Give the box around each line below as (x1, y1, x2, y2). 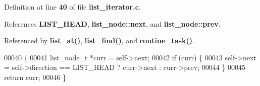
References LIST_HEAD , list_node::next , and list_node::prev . (4, 18, 221, 29)
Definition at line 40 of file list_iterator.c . (4, 2, 141, 12)
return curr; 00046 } (4, 71, 67, 82)
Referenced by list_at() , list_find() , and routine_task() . (4, 35, 194, 46)
